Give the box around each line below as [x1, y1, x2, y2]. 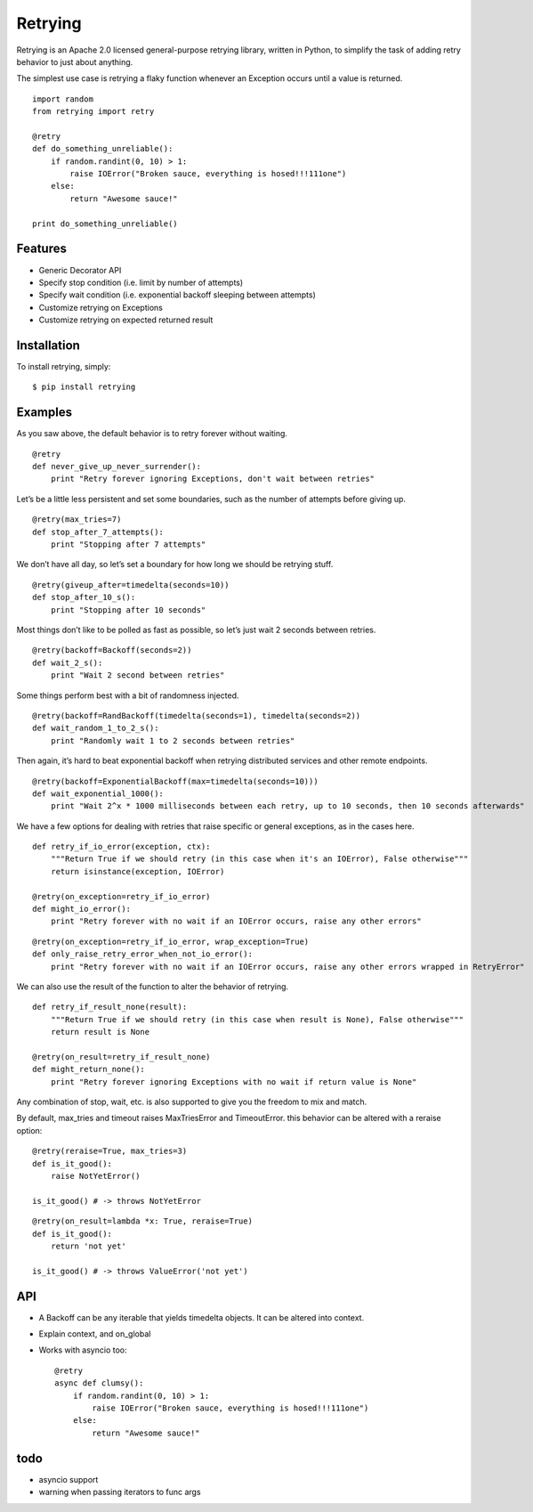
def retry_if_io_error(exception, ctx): [32, 841, 211, 852]
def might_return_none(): [32, 1064, 146, 1075]
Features [16, 241, 67, 256]
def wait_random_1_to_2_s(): [32, 723, 159, 734]
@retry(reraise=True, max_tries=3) [32, 1146, 188, 1157]
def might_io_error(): [32, 904, 132, 915]
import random [32, 93, 93, 104]
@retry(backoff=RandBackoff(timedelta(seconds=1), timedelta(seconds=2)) [32, 711, 361, 720]
